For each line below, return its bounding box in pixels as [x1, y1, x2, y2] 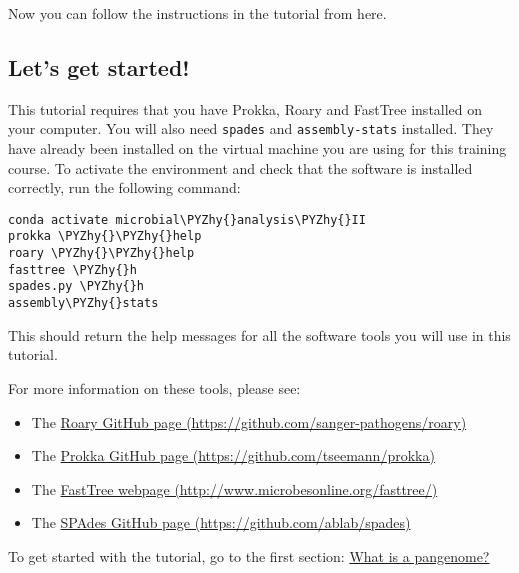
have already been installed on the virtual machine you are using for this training [8, 138, 507, 159]
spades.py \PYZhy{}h [8, 279, 145, 294]
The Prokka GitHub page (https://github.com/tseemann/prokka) [31, 445, 435, 466]
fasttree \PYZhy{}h [8, 262, 137, 277]
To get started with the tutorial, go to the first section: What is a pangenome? [8, 545, 490, 566]
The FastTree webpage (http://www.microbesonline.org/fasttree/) [31, 478, 438, 499]
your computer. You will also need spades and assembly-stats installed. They [8, 118, 494, 139]
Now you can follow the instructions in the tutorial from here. [8, 3, 387, 23]
